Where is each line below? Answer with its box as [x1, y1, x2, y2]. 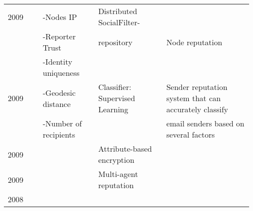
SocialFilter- [98, 17, 140, 28]
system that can [166, 92, 221, 104]
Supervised [98, 92, 135, 104]
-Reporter [43, 31, 76, 42]
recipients [43, 129, 75, 140]
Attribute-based [98, 143, 152, 154]
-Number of [43, 118, 82, 129]
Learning [98, 104, 128, 115]
